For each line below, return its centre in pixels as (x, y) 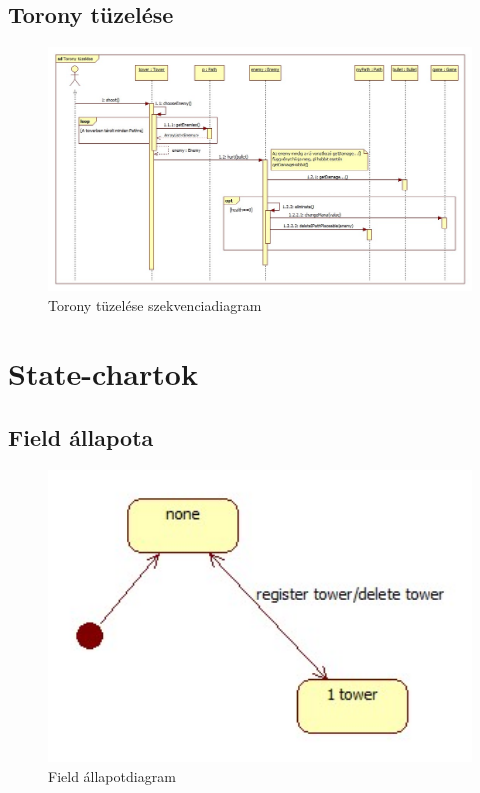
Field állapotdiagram (112, 775)
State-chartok (103, 373)
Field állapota (81, 437)
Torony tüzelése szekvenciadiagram (155, 304)
